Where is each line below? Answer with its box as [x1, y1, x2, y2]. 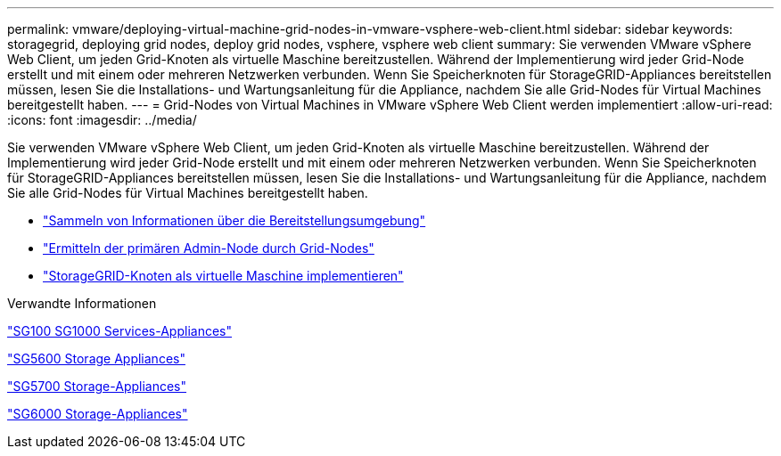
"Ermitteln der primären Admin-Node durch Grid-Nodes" [43, 240, 374, 256]
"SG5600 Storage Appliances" [7, 351, 185, 366]
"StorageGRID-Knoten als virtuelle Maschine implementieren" [43, 268, 404, 283]
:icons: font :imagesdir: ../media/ [7, 112, 197, 127]
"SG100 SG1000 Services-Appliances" [7, 323, 232, 338]
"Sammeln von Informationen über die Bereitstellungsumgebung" [43, 213, 426, 228]
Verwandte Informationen [7, 296, 157, 311]
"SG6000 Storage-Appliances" [7, 406, 188, 421]
